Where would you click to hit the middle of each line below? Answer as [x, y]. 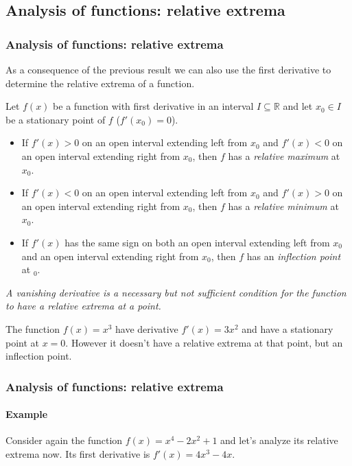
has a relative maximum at [284, 155]
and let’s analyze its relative [279, 440]
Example [27, 414]
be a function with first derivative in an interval [153, 106]
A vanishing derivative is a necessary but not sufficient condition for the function [176, 292]
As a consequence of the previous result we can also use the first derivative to [168, 69]
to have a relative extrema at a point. [83, 306]
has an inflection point [294, 256]
